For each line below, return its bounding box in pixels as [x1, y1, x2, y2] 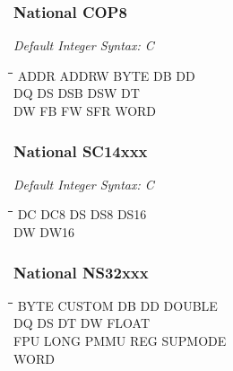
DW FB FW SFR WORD [13, 102, 157, 119]
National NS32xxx [13, 261, 149, 283]
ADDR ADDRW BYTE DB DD [17, 66, 195, 84]
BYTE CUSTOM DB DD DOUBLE [17, 296, 218, 314]
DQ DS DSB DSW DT [13, 84, 140, 102]
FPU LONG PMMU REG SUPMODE [13, 331, 227, 349]
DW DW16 [13, 223, 75, 241]
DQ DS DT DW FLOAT [13, 314, 151, 332]
